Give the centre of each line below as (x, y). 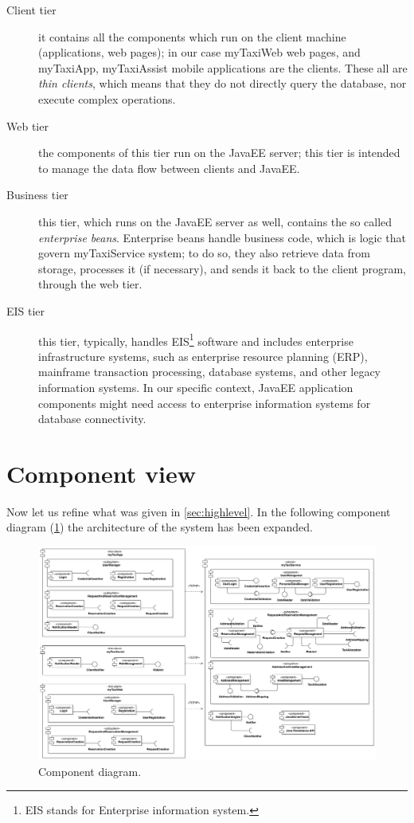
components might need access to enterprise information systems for (205, 403)
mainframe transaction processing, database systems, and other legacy (210, 372)
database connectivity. (92, 419)
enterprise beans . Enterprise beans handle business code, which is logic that (223, 237)
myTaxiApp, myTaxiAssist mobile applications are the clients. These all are (223, 67)
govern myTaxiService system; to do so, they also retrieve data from (204, 253)
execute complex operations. (107, 98)
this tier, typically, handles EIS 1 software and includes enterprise (196, 339)
